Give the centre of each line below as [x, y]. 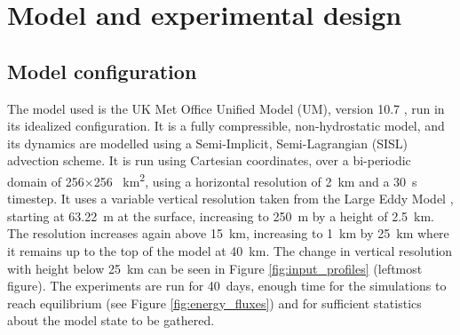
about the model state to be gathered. [111, 320]
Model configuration [102, 71]
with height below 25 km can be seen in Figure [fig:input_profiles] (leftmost [215, 268]
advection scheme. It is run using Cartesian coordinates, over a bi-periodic [209, 160]
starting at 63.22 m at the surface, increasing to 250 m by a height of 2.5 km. [221, 215]
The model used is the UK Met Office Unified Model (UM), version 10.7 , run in [226, 108]
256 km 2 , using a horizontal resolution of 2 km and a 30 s [255, 179]
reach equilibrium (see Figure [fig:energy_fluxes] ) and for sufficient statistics [214, 303]
